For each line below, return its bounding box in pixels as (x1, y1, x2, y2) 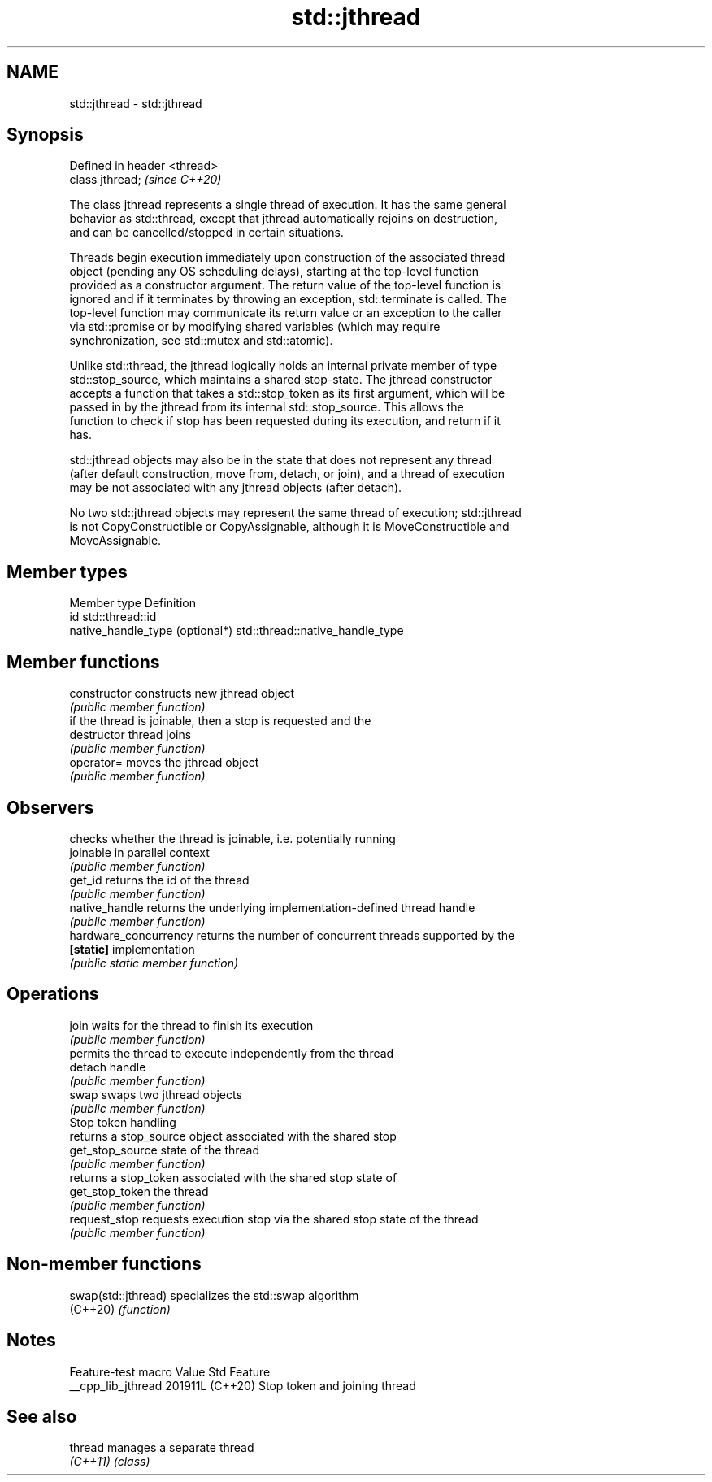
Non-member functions (7, 1254, 202, 1275)
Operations (7, 984, 99, 1005)
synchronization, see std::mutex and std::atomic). (69, 333, 333, 348)
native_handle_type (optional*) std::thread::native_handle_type (69, 624, 404, 638)
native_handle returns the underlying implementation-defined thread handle (69, 900, 475, 915)
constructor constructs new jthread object (69, 686, 295, 701)
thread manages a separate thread (69, 1441, 254, 1455)
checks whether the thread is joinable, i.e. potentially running (69, 831, 396, 845)
